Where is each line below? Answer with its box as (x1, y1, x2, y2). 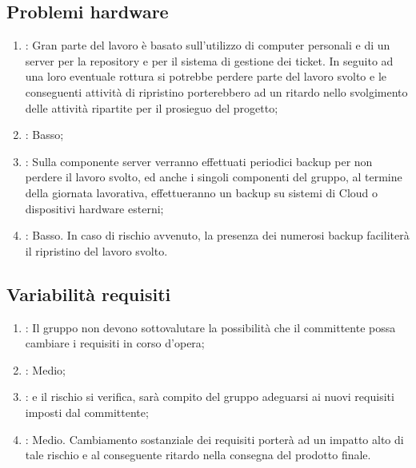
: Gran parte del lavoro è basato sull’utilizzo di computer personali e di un (25, 37, 390, 54)
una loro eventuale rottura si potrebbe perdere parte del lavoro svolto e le (25, 68, 386, 85)
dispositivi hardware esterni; (25, 200, 164, 216)
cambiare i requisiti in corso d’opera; (25, 335, 205, 351)
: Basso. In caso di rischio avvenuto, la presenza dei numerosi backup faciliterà (25, 227, 410, 244)
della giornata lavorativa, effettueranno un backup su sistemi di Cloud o (25, 184, 378, 200)
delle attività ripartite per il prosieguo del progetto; (25, 99, 278, 116)
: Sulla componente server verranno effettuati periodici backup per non (25, 153, 373, 169)
